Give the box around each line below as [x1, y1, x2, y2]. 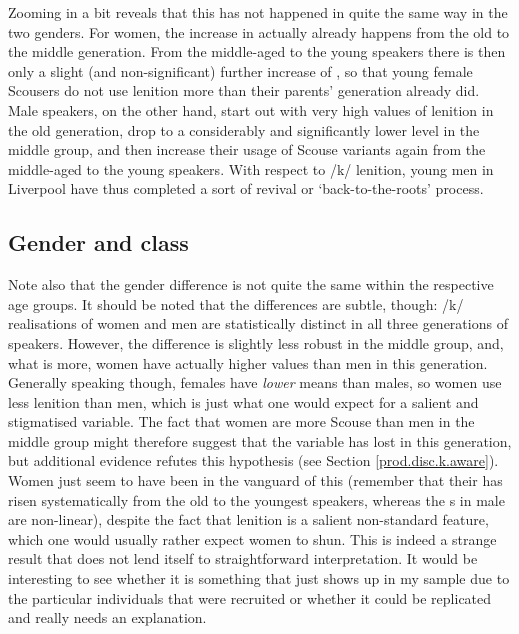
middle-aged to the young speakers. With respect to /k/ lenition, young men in [8, 158, 494, 179]
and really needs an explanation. [8, 607, 207, 628]
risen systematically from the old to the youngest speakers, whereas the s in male [8, 489, 505, 510]
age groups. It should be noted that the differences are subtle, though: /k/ [8, 293, 464, 314]
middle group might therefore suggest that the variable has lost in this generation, [8, 430, 512, 451]
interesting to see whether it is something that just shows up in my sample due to [8, 568, 510, 589]
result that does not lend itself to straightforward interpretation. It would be [8, 548, 478, 569]
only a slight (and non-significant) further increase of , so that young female [8, 60, 473, 81]
